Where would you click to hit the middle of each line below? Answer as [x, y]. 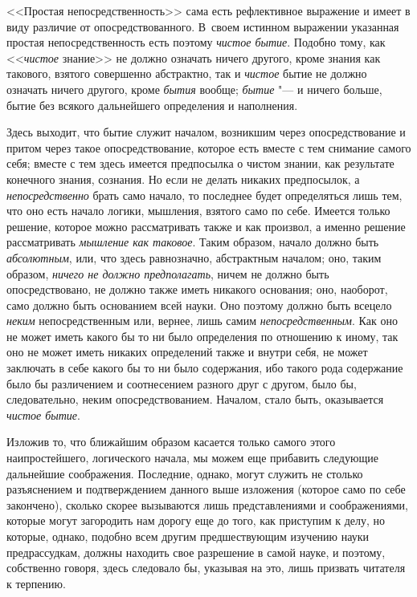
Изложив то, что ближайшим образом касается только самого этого [171, 442]
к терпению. [36, 583]
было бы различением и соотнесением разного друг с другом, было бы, [182, 383]
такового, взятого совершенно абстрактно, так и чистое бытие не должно [187, 73]
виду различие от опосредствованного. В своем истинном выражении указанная [203, 26]
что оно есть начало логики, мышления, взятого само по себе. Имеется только [198, 211]
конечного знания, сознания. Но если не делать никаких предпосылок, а [183, 179]
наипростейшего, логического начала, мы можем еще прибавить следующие [192, 458]
